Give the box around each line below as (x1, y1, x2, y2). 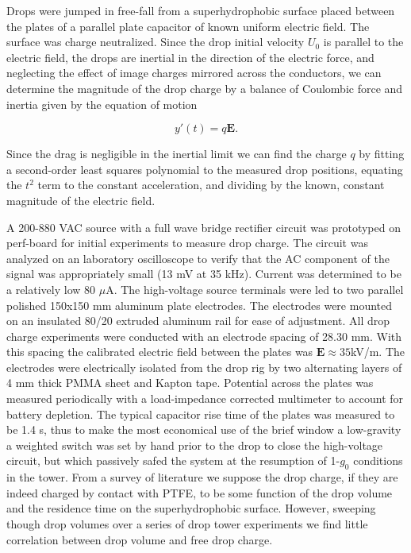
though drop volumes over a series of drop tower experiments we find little (6, 516, 368, 532)
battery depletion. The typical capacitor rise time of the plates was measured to (6, 405, 395, 422)
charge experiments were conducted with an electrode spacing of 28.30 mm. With (6, 327, 402, 344)
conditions (353, 452, 403, 469)
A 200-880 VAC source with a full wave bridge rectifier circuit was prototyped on (6, 218, 401, 235)
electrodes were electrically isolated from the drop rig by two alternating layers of (6, 358, 402, 375)
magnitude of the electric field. (6, 191, 156, 208)
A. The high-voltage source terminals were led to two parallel (106, 280, 404, 297)
